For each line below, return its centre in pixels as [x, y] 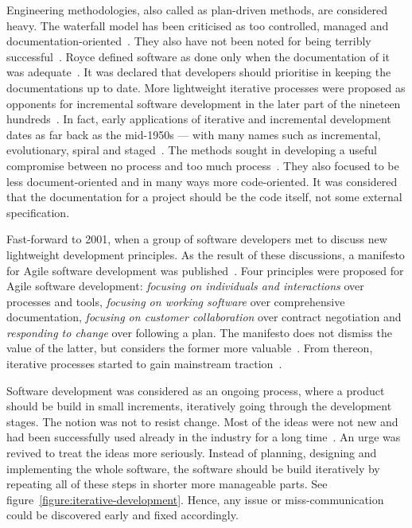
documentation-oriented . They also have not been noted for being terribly [189, 41]
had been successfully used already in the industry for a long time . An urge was [204, 437]
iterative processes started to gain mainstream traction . [144, 364]
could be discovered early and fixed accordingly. [122, 515]
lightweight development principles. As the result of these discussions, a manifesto [206, 254]
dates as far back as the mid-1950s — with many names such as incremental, [194, 134]
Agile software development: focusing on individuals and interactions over [185, 286]
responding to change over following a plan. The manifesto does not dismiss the [199, 332]
